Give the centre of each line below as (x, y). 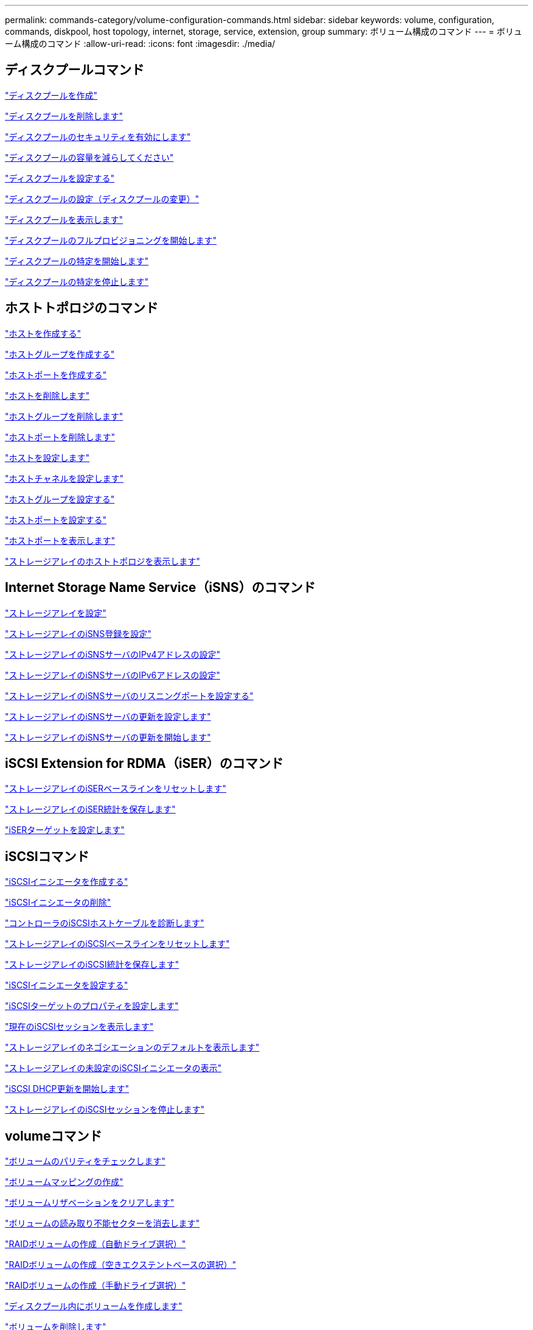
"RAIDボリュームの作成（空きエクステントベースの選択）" (121, 1265)
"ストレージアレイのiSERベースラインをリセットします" (116, 789)
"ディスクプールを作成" (51, 95)
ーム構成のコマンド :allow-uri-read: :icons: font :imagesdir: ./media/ (140, 44)
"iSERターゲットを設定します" (65, 830)
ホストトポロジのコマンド (82, 308)
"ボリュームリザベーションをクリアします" (90, 1203)
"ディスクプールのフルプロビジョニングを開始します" (111, 240)
